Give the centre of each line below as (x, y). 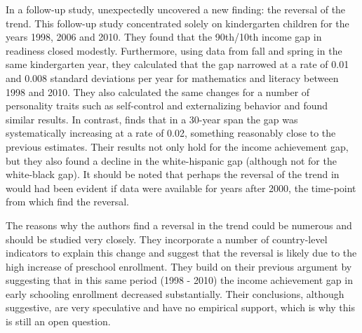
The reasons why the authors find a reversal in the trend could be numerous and (179, 225)
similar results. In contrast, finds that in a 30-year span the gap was (152, 119)
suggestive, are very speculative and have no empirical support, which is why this (180, 307)
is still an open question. (58, 321)
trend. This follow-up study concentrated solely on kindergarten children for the (177, 23)
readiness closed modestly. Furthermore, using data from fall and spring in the (174, 50)
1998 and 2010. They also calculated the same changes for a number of (158, 91)
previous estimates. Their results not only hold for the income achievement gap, (177, 146)
